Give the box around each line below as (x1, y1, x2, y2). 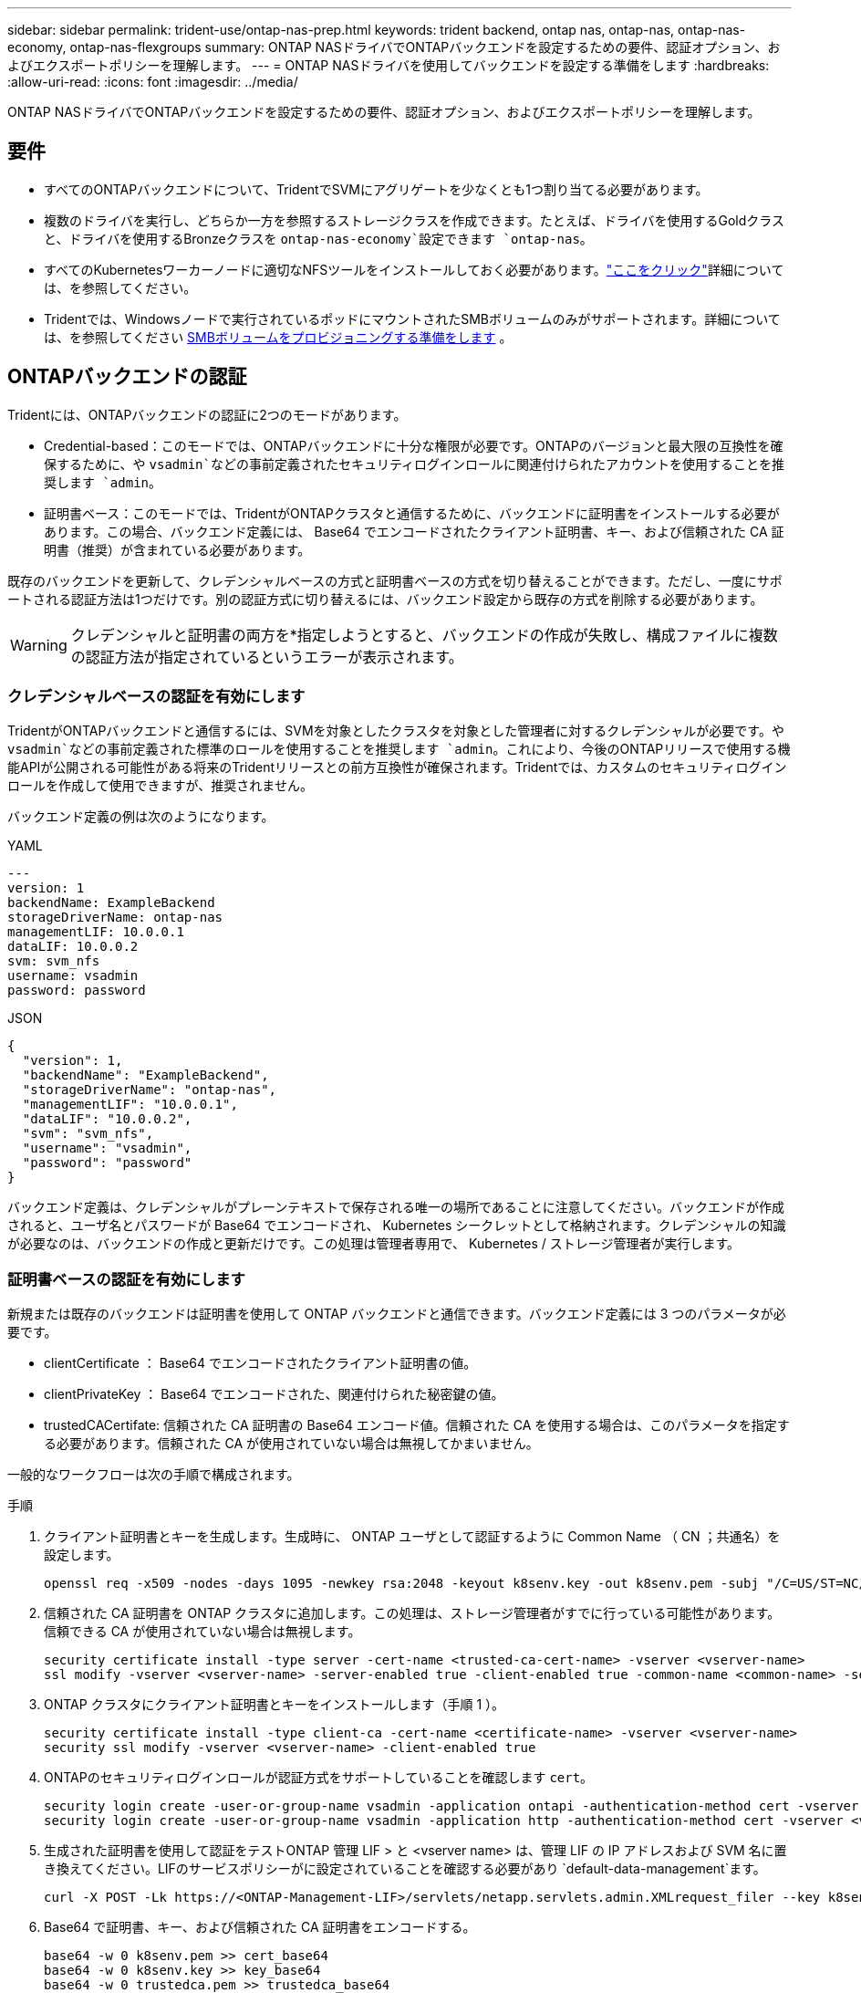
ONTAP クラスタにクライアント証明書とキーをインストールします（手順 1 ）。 (44, 1696, 505, 1713)
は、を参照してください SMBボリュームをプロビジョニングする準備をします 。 (44, 329, 513, 345)
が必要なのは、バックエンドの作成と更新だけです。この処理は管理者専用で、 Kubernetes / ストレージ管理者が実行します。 (7, 1236, 741, 1252)
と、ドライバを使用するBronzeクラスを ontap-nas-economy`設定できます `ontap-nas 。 (44, 230, 593, 246)
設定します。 (44, 1547, 119, 1563)
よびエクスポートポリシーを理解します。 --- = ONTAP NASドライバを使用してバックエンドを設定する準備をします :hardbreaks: (7, 57, 770, 73)
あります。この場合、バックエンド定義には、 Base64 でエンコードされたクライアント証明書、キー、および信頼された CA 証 (44, 523, 784, 539)
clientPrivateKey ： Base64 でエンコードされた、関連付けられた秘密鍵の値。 (44, 1386, 504, 1403)
